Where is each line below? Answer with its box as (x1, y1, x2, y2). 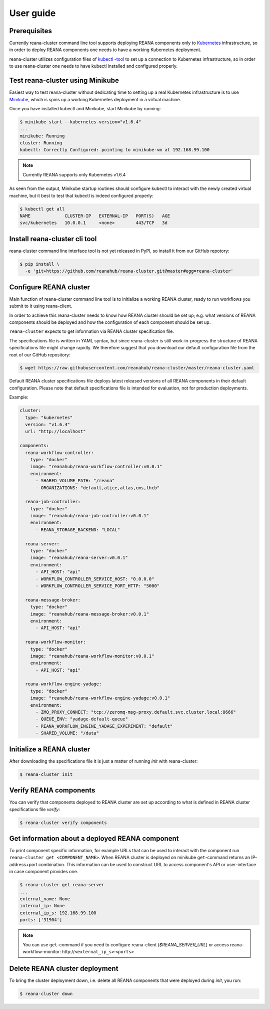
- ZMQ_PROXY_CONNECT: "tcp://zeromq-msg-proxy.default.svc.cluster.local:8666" (35, 709, 236, 715)
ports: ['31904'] (19, 917, 62, 923)
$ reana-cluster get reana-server (19, 882, 104, 888)
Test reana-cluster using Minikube (9, 76, 119, 85)
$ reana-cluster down (19, 990, 73, 996)
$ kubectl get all (19, 206, 65, 212)
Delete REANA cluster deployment (9, 964, 118, 972)
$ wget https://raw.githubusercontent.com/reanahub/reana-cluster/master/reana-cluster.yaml (19, 365, 254, 371)
